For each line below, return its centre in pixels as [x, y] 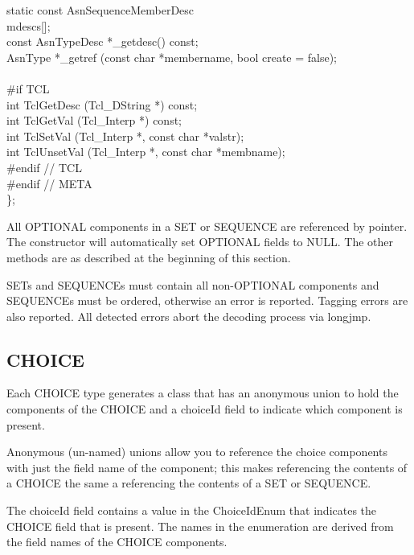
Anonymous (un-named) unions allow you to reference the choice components [197, 452]
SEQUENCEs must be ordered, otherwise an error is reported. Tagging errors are [207, 300]
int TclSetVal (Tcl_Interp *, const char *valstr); [125, 136]
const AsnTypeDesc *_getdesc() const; [102, 41]
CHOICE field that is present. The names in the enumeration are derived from [200, 526]
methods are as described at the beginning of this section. [149, 257]
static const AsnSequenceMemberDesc [100, 10]
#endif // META [49, 183]
